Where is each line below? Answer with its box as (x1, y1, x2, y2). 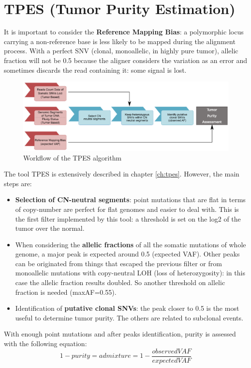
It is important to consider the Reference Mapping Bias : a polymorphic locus (4, 27, 244, 37)
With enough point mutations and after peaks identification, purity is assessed (4, 329, 236, 339)
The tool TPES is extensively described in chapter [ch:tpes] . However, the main (4, 169, 239, 179)
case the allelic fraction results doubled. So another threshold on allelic (15, 277, 225, 288)
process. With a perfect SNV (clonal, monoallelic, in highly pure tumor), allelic (4, 46, 238, 56)
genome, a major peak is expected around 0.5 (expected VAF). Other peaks (15, 249, 240, 259)
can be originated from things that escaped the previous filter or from (15, 258, 222, 268)
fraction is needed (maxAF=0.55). (15, 287, 117, 297)
